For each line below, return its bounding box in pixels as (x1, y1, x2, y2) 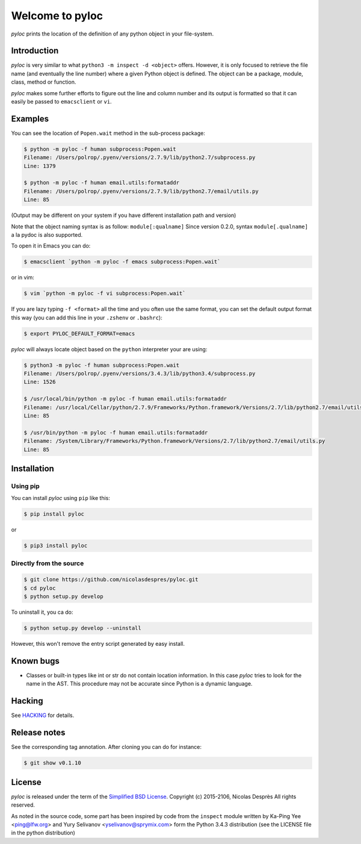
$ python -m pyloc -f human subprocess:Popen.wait (23, 145, 177, 152)
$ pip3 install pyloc (23, 542, 88, 549)
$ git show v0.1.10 (23, 760, 81, 766)
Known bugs (11, 655, 60, 666)
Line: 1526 (23, 378, 56, 386)
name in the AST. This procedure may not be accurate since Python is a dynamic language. (26, 680, 253, 687)
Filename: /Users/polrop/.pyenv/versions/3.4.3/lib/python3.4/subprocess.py (23, 370, 256, 377)
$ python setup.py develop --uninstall (23, 625, 141, 632)
